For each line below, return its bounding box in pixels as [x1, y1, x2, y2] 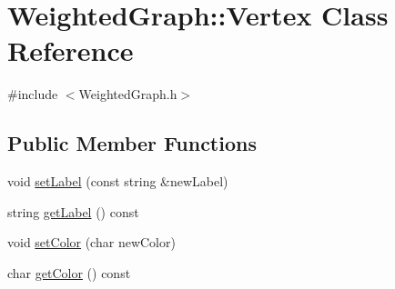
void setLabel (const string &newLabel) [7, 172, 228, 191]
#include [7, 85, 58, 104]
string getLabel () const [7, 202, 139, 221]
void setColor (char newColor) [7, 233, 176, 252]
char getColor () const [7, 263, 131, 282]
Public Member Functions [7, 129, 257, 157]
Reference [7, 32, 134, 69]
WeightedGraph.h [78, 85, 177, 104]
